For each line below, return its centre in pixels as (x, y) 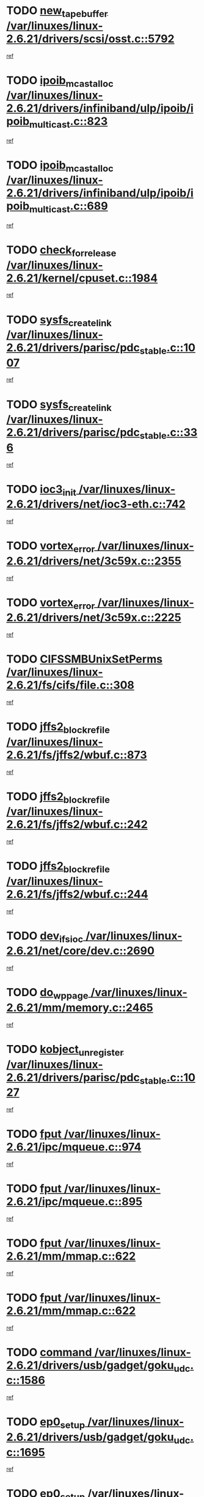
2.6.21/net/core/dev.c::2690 (80, 951)
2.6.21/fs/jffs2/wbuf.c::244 (77, 894)
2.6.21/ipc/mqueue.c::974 (74, 1147)
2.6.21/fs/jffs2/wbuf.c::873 (77, 755)
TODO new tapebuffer (57, 12)
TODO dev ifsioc (45, 937)
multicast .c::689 (69, 207)
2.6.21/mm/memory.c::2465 (80, 1008)
